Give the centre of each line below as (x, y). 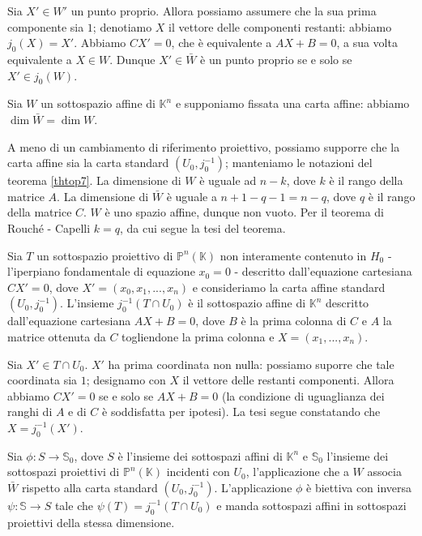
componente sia (46, 26)
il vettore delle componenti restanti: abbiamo (280, 26)
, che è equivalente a (222, 43)
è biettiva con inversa (359, 487)
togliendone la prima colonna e (198, 336)
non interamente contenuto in (293, 255)
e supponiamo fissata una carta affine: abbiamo (292, 103)
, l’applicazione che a (297, 472)
